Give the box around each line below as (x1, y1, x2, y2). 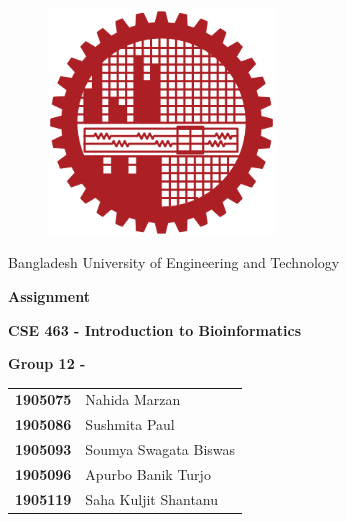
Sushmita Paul (85, 414, 175, 435)
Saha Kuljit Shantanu (85, 488, 219, 509)
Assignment (8, 285, 90, 306)
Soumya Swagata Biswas (85, 439, 236, 460)
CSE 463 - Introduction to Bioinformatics (8, 319, 302, 340)
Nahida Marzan (85, 389, 181, 410)
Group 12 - (8, 353, 86, 374)
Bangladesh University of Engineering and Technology (8, 252, 340, 273)
